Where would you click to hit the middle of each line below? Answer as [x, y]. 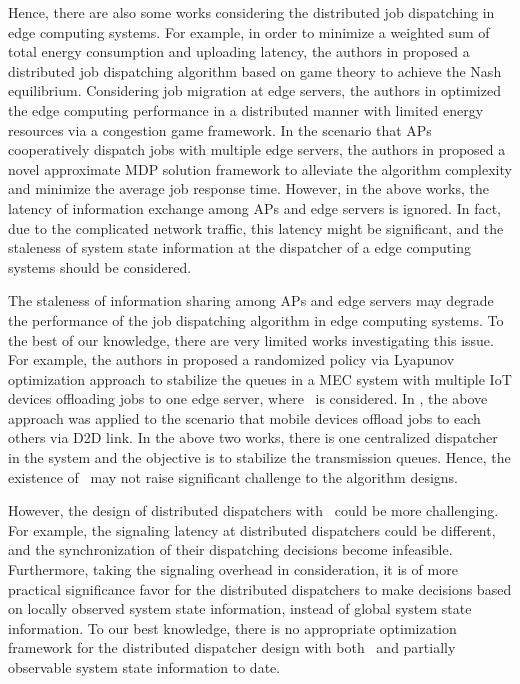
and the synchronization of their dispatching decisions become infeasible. [230, 549]
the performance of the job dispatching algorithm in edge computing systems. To [256, 319]
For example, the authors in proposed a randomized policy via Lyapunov [231, 359]
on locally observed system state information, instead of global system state [240, 608]
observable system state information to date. [144, 667]
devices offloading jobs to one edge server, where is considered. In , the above [248, 398]
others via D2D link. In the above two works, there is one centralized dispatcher [253, 437]
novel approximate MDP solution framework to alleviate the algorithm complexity [260, 168]
